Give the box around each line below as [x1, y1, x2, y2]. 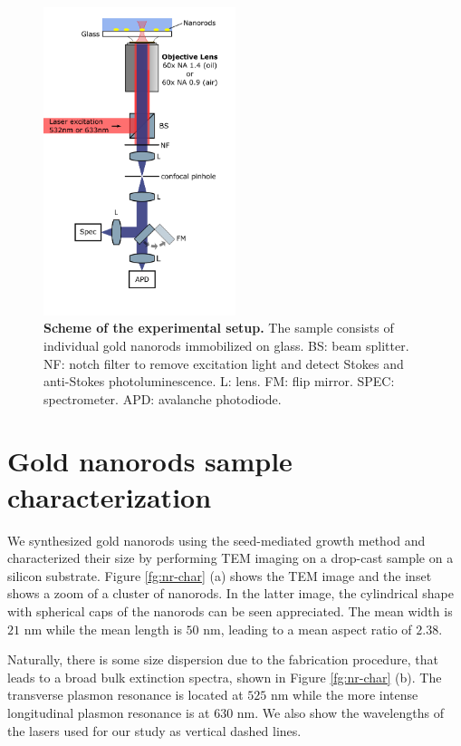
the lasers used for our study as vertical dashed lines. [7, 721, 302, 740]
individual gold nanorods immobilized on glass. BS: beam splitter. [43, 335, 409, 354]
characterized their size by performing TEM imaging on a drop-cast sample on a [7, 548, 454, 567]
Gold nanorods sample [7, 442, 293, 480]
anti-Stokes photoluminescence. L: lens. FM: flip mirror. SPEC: [43, 372, 395, 391]
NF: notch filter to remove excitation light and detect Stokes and [43, 354, 404, 373]
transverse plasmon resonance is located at [7, 685, 244, 704]
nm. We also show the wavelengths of [236, 702, 444, 722]
